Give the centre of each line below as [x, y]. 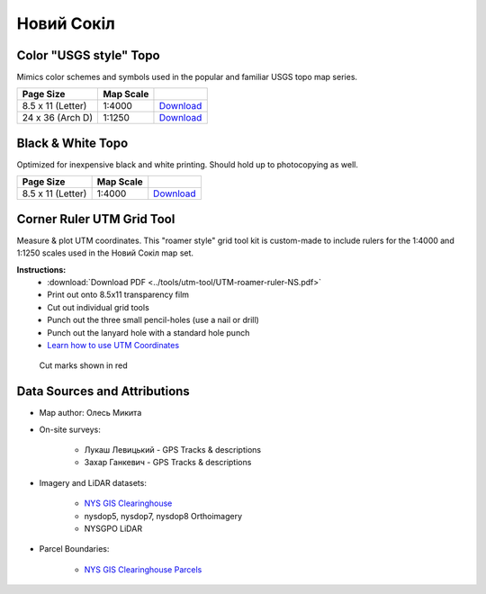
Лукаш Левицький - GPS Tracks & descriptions [172, 450]
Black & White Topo [72, 143]
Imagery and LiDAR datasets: [93, 482]
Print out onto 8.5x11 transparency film [118, 295]
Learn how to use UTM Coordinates [113, 345]
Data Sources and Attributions [103, 391]
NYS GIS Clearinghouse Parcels [143, 569]
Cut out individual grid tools [99, 307]
